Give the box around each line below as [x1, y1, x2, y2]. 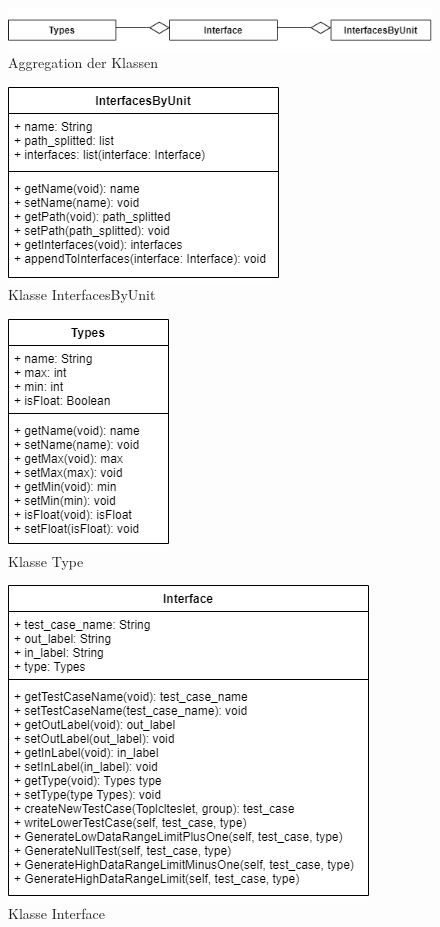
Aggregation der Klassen [8, 52, 158, 73]
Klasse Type [8, 550, 84, 571]
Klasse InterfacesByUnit [8, 284, 156, 305]
